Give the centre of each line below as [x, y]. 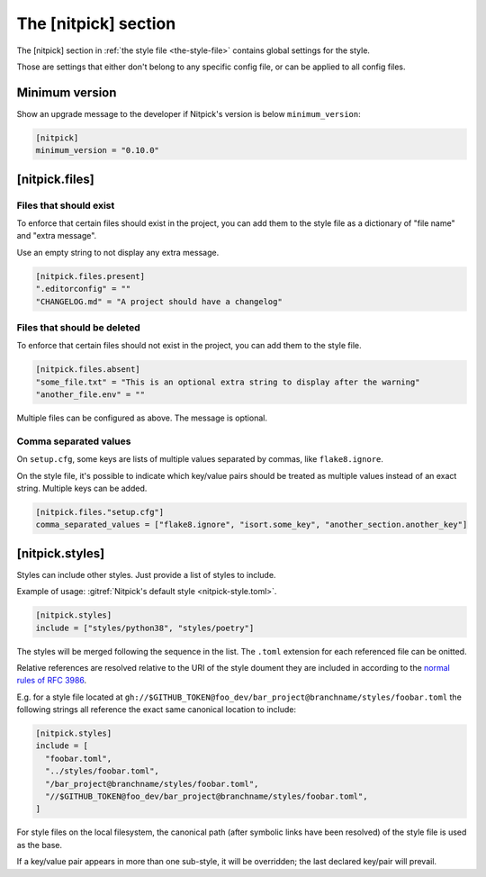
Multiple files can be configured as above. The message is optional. [142, 418]
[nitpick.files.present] [90, 276]
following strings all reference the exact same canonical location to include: [157, 710]
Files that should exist [66, 205]
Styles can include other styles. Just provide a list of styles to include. [146, 574]
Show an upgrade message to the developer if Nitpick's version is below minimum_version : [189, 113]
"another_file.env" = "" [90, 395]
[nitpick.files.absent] [88, 370]
